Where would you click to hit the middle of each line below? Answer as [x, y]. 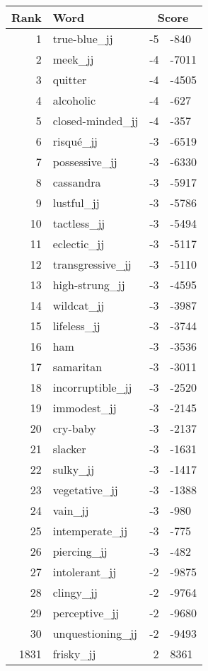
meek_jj [73, 59]
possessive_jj [85, 162]
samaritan [77, 367]
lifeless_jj [76, 326]
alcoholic [74, 100]
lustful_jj [76, 203]
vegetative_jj [85, 490]
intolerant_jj [85, 572]
